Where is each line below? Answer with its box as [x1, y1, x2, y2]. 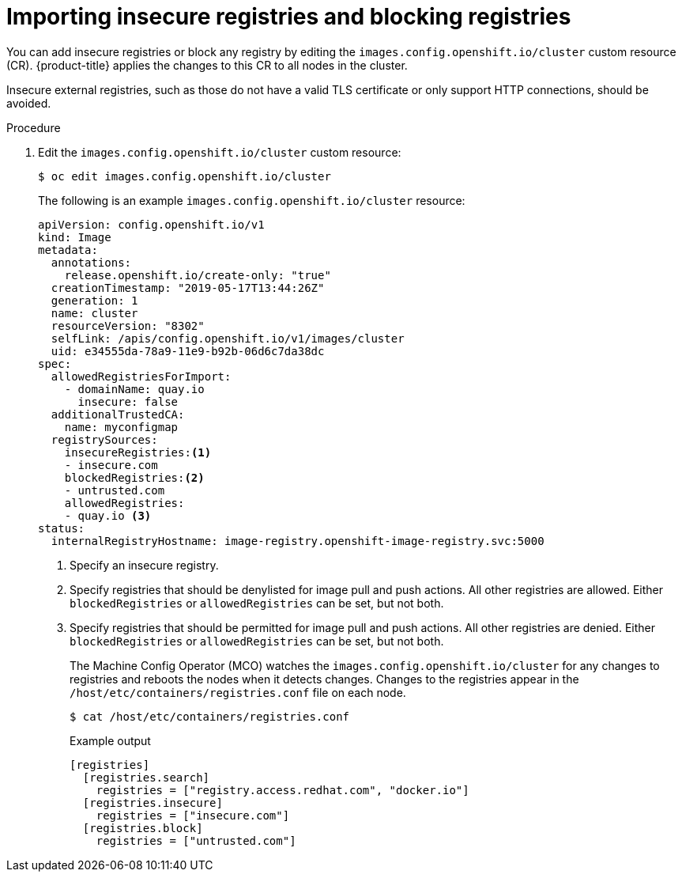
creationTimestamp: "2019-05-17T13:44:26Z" [51, 281, 325, 294]
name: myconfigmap [64, 420, 179, 433]
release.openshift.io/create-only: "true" [64, 268, 331, 282]
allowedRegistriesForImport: [51, 369, 232, 383]
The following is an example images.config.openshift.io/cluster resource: [38, 193, 465, 207]
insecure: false [77, 395, 179, 408]
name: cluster [51, 306, 138, 320]
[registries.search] [82, 770, 210, 784]
